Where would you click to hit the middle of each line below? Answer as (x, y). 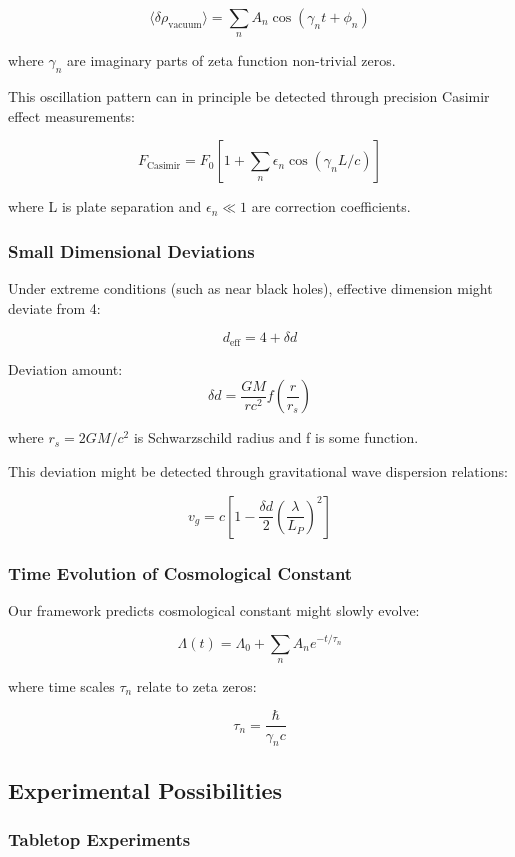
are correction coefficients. (331, 206)
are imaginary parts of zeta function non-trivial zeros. (231, 60)
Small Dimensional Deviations (131, 250)
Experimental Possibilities (145, 789)
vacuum (185, 24)
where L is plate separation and (105, 206)
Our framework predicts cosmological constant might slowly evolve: (214, 609)
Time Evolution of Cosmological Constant (180, 572)
